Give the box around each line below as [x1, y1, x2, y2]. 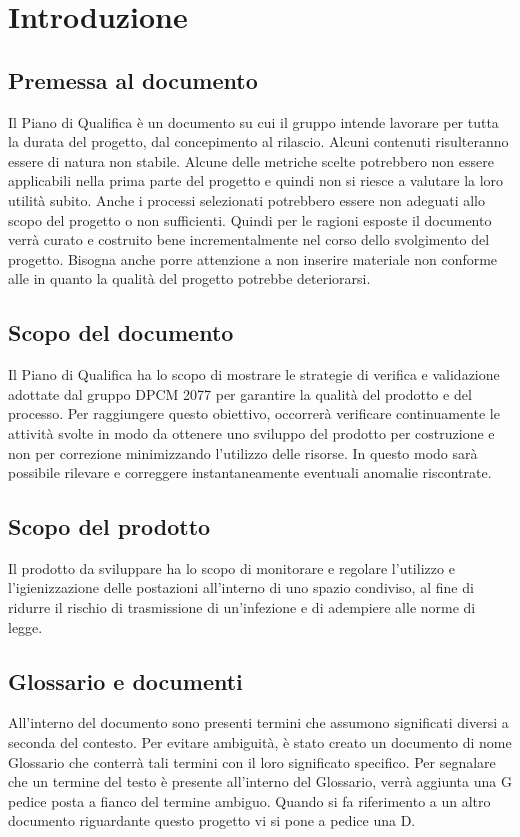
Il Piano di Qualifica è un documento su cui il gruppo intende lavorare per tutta [8, 111, 499, 132]
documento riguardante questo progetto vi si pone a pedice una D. [8, 810, 416, 831]
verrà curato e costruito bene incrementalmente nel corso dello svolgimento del [8, 229, 490, 250]
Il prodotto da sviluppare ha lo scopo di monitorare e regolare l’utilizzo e [8, 557, 455, 578]
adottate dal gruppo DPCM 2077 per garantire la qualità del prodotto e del [8, 383, 472, 404]
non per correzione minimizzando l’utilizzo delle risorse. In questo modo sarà [8, 442, 478, 463]
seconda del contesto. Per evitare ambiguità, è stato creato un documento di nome [8, 732, 512, 753]
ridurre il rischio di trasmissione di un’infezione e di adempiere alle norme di [8, 597, 476, 618]
